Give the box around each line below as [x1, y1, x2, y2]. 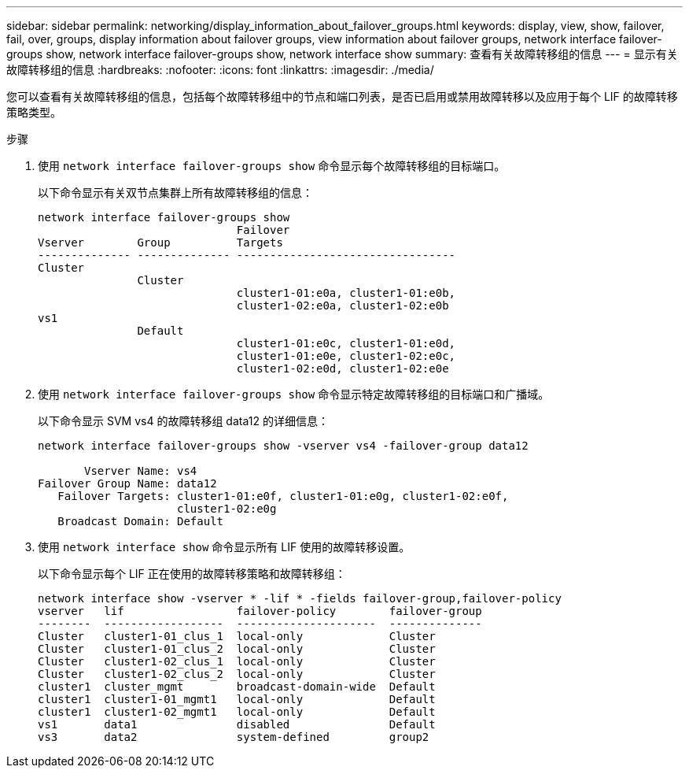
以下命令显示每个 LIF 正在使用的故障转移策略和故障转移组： [38, 567, 346, 580]
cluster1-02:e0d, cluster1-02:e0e [236, 362, 449, 375]
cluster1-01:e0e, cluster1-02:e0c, [236, 350, 456, 362]
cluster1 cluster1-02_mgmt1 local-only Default [38, 705, 436, 718]
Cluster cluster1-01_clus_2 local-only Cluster [38, 643, 436, 655]
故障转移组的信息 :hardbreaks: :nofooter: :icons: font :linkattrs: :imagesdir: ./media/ [6, 63, 434, 76]
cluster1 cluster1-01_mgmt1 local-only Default [38, 693, 436, 705]
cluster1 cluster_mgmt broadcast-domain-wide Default [38, 680, 436, 693]
